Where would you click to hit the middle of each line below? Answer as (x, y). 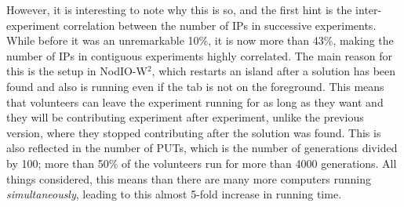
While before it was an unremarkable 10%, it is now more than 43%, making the (200, 40)
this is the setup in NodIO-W (77, 71)
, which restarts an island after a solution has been (274, 71)
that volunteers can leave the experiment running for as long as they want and (195, 102)
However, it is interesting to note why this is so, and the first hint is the (179, 9)
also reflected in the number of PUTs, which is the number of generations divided (202, 148)
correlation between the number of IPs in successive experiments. (220, 25)
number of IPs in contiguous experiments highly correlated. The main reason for (199, 55)
